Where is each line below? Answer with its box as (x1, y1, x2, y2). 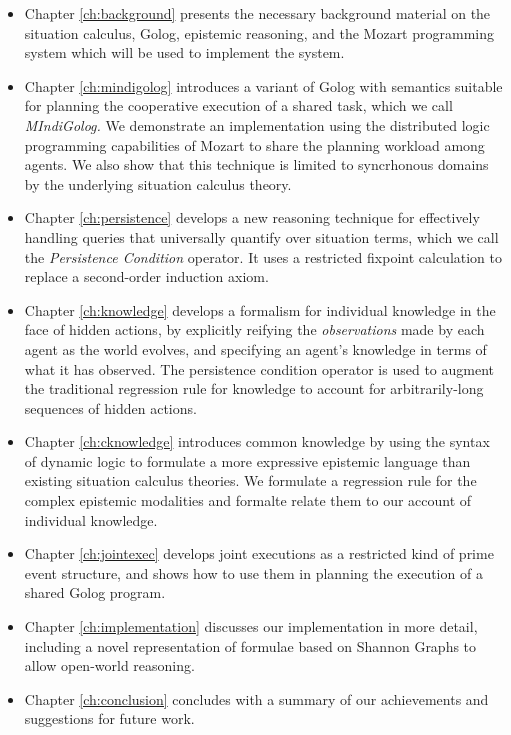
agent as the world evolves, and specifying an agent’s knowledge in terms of (24, 338, 487, 359)
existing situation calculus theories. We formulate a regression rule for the (24, 470, 477, 491)
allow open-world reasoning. (24, 655, 195, 676)
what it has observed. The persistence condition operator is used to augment (24, 358, 495, 379)
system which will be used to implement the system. (24, 42, 345, 63)
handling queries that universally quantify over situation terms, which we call (24, 226, 499, 247)
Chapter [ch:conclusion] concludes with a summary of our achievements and (24, 688, 489, 709)
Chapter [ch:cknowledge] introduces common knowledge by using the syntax (24, 431, 490, 452)
